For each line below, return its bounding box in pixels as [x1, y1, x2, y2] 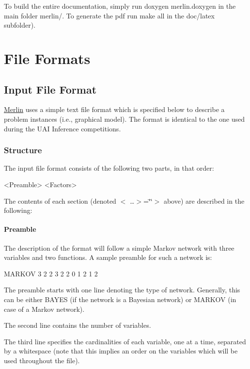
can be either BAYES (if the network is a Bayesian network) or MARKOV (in [4, 294, 236, 304]
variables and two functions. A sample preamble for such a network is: [4, 252, 212, 262]
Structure [4, 144, 42, 156]
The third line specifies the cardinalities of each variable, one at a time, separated [4, 336, 246, 346]
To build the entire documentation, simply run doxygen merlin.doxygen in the [4, 1, 236, 11]
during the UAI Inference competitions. [4, 123, 121, 133]
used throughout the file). [4, 355, 80, 365]
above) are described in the [163, 195, 245, 206]
